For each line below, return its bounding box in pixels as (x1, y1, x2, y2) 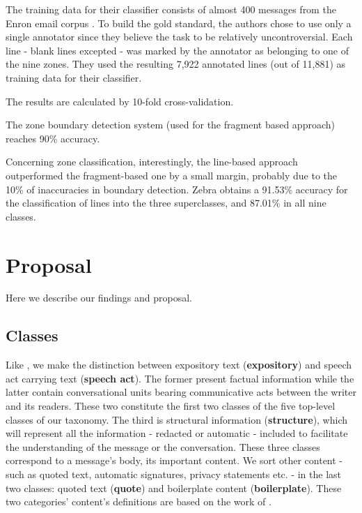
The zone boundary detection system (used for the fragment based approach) (6, 117, 335, 132)
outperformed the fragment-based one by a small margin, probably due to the (6, 168, 337, 182)
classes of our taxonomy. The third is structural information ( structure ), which (6, 412, 348, 426)
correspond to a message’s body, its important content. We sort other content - (6, 453, 343, 468)
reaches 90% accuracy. (6, 131, 100, 145)
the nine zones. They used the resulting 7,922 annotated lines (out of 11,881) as (6, 57, 346, 71)
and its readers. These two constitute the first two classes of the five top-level (6, 399, 336, 413)
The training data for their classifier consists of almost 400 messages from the (6, 2, 336, 16)
